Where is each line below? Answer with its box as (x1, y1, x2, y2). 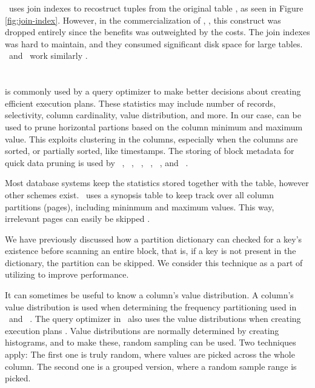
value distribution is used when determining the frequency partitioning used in (5, 300, 297, 313)
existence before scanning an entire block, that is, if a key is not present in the (5, 244, 296, 257)
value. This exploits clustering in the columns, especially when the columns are (5, 132, 298, 145)
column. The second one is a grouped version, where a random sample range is (5, 360, 297, 372)
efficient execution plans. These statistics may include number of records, (5, 96, 276, 109)
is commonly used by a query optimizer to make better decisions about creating (5, 85, 301, 98)
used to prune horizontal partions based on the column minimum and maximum (5, 120, 303, 133)
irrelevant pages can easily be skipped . (5, 212, 150, 225)
